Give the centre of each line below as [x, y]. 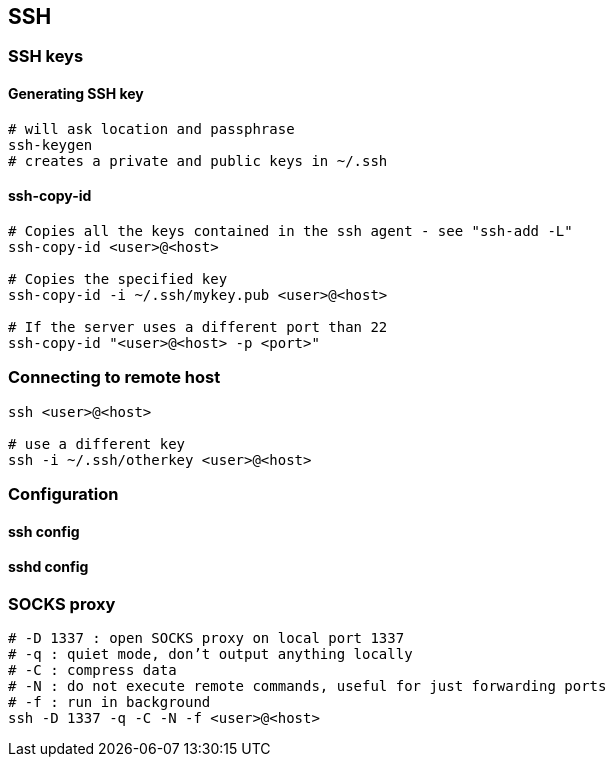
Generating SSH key [76, 94]
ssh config [44, 531]
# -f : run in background [109, 702]
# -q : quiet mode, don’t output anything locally [210, 654]
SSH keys [46, 56]
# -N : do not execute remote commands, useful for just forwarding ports [307, 686]
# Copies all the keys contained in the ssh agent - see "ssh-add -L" [290, 230]
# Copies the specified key [118, 278]
